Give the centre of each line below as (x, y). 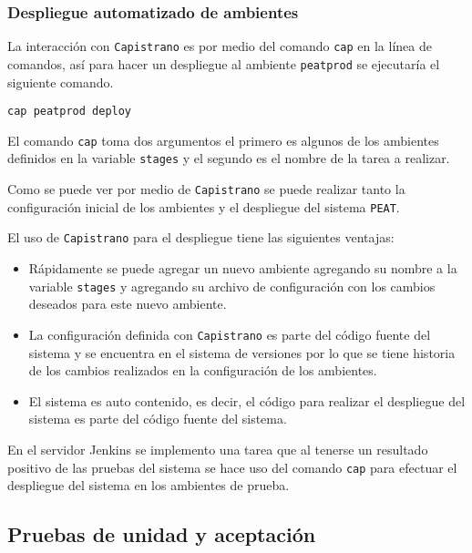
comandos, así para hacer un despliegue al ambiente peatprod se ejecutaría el (224, 63)
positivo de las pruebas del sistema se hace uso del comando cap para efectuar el (232, 467)
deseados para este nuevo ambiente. (128, 304)
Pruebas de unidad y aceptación (162, 534)
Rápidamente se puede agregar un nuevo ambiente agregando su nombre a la (243, 268)
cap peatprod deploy (70, 112)
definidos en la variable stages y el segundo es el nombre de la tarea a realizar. (229, 158)
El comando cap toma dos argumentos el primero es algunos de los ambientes (223, 140)
